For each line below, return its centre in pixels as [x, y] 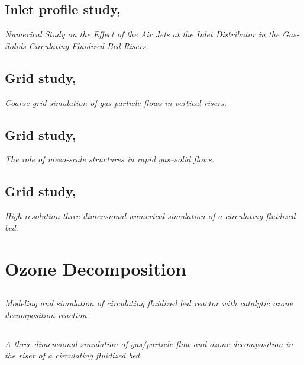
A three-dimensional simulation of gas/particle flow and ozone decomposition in [149, 343]
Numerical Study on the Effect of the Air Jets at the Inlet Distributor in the [142, 34]
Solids [15, 45]
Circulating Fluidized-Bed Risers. [88, 45]
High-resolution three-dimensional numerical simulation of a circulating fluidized [150, 216]
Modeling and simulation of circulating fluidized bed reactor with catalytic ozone [149, 303]
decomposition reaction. [47, 314]
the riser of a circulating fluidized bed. [74, 355]
